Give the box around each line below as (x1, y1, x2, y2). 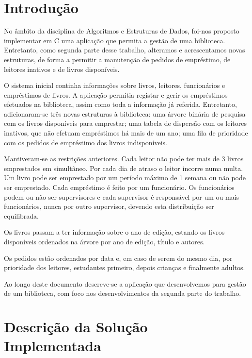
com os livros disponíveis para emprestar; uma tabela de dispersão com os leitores (4, 118, 247, 128)
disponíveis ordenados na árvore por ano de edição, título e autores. (4, 237, 205, 246)
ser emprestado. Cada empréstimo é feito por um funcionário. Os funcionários (4, 182, 235, 192)
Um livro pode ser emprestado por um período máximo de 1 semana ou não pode (4, 172, 246, 183)
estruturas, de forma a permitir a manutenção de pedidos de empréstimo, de (4, 54, 231, 64)
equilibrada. (4, 210, 39, 221)
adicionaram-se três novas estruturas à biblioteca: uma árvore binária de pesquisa (4, 108, 246, 119)
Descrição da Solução (4, 317, 148, 337)
